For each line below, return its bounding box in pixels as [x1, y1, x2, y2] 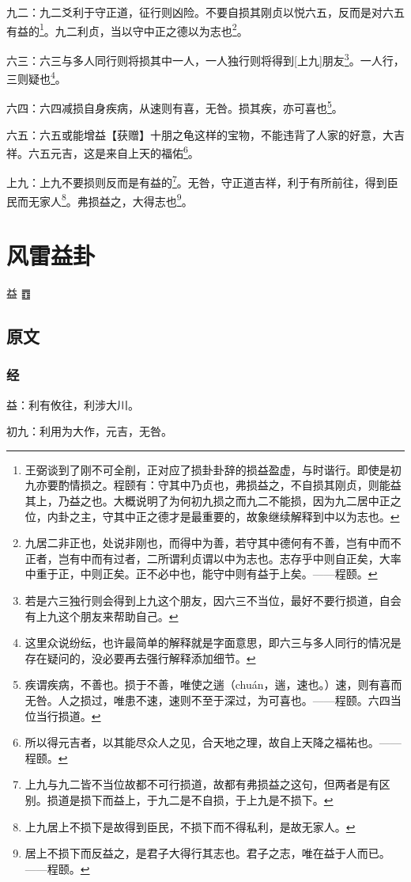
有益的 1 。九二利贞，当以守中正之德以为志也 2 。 [6, 20, 248, 39]
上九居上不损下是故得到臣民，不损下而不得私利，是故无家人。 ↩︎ [25, 818, 356, 834]
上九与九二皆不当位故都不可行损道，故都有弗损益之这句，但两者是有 [25, 776, 379, 793]
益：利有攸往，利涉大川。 [6, 396, 139, 412]
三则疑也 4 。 [6, 68, 66, 86]
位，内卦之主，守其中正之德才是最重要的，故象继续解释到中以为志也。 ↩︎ [25, 508, 400, 524]
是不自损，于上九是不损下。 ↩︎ [179, 791, 334, 808]
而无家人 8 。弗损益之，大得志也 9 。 [17, 190, 193, 209]
